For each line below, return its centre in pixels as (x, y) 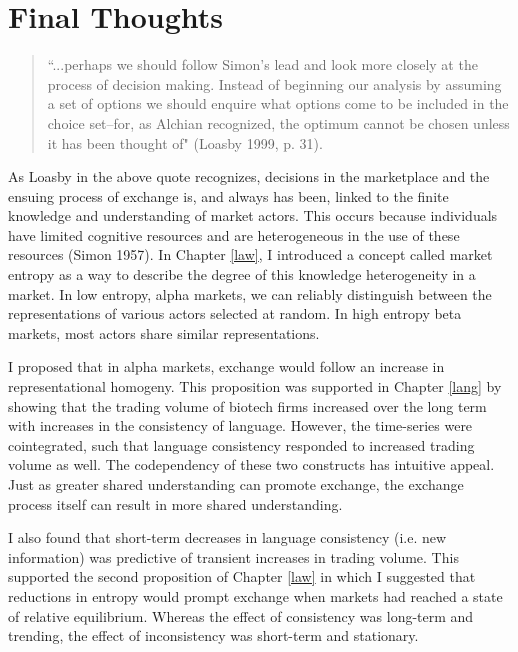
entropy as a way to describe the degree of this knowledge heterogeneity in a (242, 274)
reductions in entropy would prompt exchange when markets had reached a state (255, 595)
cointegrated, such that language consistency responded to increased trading (241, 444)
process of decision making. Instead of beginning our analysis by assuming (274, 83)
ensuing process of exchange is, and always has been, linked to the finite (228, 195)
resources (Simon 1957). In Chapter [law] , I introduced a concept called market (250, 254)
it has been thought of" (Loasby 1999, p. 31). (185, 142)
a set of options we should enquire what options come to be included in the (278, 103)
